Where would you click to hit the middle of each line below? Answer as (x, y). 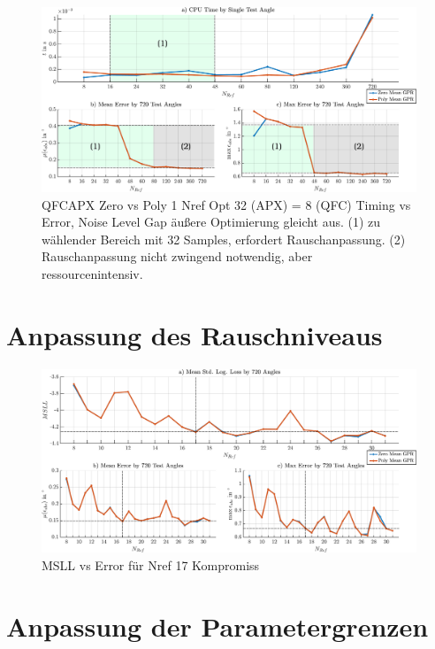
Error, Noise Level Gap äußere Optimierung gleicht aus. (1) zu (211, 222)
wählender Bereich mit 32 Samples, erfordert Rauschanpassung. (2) (224, 239)
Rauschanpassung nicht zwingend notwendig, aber (177, 256)
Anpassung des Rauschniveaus (195, 334)
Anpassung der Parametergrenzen (217, 626)
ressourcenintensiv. (92, 274)
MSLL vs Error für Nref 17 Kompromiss (151, 564)
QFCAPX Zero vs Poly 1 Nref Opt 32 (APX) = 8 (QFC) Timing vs (226, 204)
